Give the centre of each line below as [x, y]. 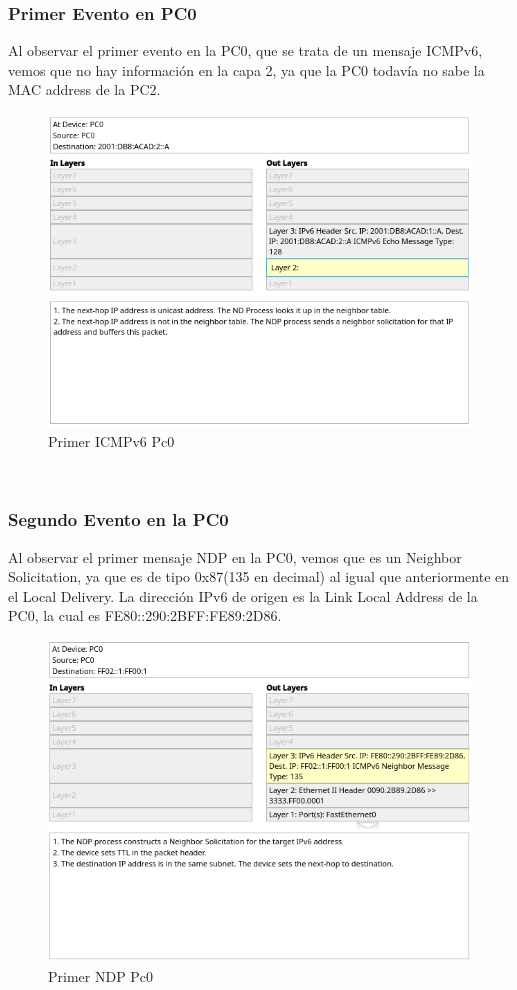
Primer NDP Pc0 [101, 975]
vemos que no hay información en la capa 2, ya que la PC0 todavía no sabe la [246, 69]
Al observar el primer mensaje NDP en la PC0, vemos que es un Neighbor [235, 556]
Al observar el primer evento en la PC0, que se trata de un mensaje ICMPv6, [245, 50]
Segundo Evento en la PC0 [118, 519]
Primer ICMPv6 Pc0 [111, 441]
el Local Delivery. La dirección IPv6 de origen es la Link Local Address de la [243, 595]
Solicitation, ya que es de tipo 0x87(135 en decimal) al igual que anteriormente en [259, 576]
